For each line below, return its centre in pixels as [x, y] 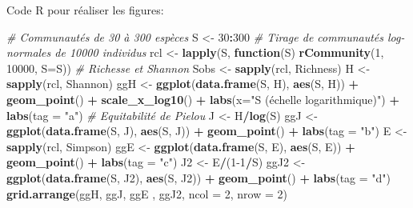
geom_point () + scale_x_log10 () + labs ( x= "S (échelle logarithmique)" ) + [203, 99]
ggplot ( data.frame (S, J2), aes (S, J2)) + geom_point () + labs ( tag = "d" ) [199, 177]
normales [29, 52]
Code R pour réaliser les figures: [85, 10]
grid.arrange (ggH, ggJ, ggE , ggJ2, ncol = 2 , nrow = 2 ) [147, 193]
